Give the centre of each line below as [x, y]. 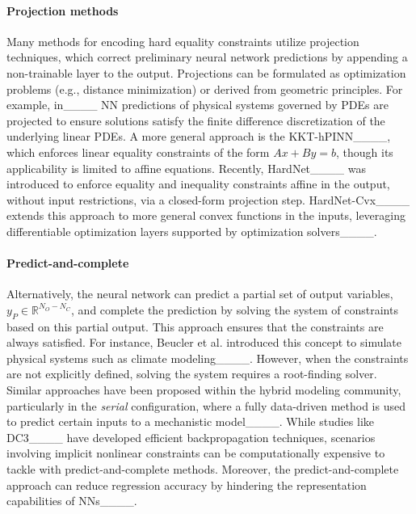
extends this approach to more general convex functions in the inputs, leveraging [206, 215]
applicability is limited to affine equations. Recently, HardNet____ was [186, 168]
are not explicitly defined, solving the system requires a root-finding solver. [192, 374]
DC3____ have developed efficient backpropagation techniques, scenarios [191, 437]
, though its [365, 152]
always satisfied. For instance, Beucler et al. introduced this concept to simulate [204, 342]
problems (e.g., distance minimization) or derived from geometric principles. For [205, 88]
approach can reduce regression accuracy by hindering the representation [187, 485]
